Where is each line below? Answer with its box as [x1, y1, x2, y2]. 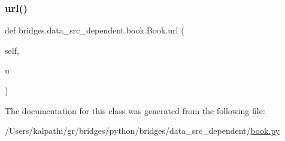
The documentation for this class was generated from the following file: [5, 104, 265, 117]
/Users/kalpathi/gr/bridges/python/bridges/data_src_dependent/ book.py [5, 124, 280, 137]
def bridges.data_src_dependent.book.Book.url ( [5, 24, 184, 36]
